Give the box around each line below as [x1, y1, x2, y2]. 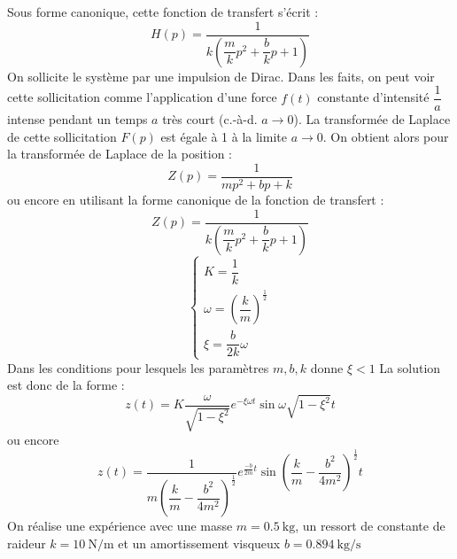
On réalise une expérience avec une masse [7, 516, 233, 535]
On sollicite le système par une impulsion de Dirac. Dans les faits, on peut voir [7, 66, 435, 85]
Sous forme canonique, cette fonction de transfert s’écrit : [7, 3, 319, 20]
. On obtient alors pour [322, 127, 449, 145]
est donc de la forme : [7, 376, 125, 394]
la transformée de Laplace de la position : [7, 144, 232, 163]
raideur [7, 533, 46, 552]
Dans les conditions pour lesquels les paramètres [7, 358, 269, 377]
